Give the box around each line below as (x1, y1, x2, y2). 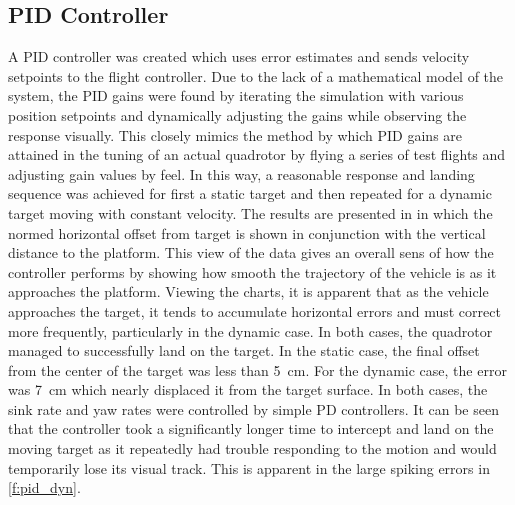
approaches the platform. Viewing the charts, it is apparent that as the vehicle (8, 281, 489, 302)
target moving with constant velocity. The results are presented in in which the (8, 202, 493, 223)
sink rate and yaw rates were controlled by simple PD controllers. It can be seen (8, 398, 499, 419)
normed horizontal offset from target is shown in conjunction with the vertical (8, 222, 486, 243)
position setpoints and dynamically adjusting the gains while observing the (8, 104, 467, 125)
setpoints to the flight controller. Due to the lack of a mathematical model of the (8, 65, 504, 86)
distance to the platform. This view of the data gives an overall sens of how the (8, 242, 494, 263)
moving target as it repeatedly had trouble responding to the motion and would (8, 438, 497, 459)
